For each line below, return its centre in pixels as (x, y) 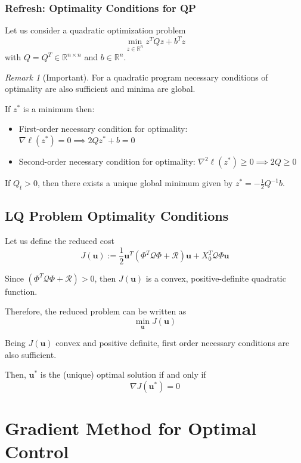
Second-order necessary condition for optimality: (107, 161)
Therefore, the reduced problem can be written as (96, 311)
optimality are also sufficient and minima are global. (100, 89)
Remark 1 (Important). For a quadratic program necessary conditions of (136, 77)
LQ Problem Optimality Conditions (117, 216)
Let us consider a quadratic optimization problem (95, 30)
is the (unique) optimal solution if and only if (123, 374)
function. (21, 291)
